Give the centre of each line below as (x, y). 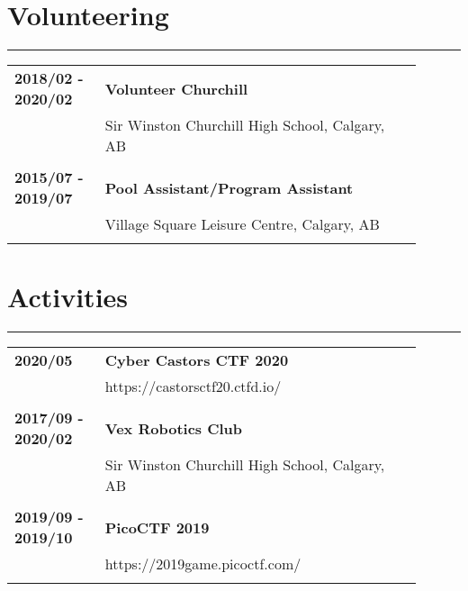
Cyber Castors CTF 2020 (197, 360)
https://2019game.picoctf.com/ (203, 564)
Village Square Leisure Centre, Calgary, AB (242, 224)
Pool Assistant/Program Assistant (229, 187)
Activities (68, 297)
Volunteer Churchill (176, 88)
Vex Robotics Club (174, 428)
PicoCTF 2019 (157, 527)
